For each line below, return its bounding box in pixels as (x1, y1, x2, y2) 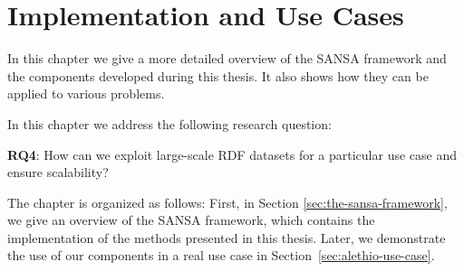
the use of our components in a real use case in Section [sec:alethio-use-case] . (7, 246, 435, 265)
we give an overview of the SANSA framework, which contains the (7, 210, 375, 229)
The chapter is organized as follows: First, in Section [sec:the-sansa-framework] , (7, 192, 448, 211)
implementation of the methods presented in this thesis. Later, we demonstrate (7, 228, 446, 247)
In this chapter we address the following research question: (7, 114, 332, 133)
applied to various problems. (7, 84, 165, 103)
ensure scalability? (7, 163, 109, 182)
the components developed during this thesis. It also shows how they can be (7, 66, 429, 85)
